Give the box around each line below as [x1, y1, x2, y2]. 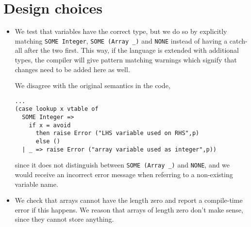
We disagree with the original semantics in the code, [15, 80, 170, 91]
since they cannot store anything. [15, 214, 114, 224]
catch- [229, 35, 248, 45]
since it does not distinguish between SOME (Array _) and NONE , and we [15, 160, 230, 170]
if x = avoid [29, 121, 71, 129]
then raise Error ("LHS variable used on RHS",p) [35, 130, 200, 137]
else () [35, 138, 60, 145]
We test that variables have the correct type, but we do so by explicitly [15, 26, 227, 36]
